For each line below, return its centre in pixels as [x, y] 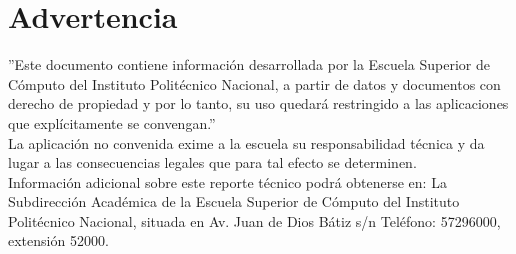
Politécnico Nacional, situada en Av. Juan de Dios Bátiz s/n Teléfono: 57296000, [254, 220]
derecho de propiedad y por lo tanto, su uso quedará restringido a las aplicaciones [258, 103]
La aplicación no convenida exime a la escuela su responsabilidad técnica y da [246, 142]
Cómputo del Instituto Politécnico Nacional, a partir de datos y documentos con [254, 83]
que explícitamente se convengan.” [112, 122]
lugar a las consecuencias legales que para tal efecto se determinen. [212, 162]
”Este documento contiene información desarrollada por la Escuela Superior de [249, 64]
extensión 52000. [58, 240]
